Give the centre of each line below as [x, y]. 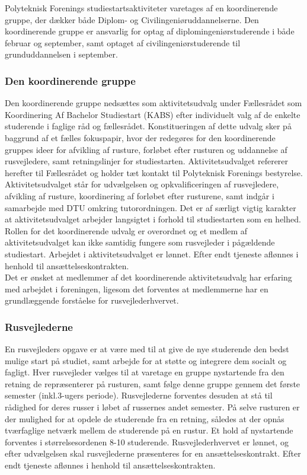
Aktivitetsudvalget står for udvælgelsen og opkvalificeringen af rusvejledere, [142, 184]
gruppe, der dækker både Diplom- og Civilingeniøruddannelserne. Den [132, 19]
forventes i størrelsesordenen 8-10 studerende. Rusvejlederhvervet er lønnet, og [147, 441]
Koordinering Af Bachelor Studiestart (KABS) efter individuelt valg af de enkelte [153, 114]
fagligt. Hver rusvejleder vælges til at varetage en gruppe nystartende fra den [145, 372]
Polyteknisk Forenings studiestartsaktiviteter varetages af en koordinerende [141, 8]
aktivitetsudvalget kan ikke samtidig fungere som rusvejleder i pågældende [140, 242]
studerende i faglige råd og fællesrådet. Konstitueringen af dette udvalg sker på [148, 126]
